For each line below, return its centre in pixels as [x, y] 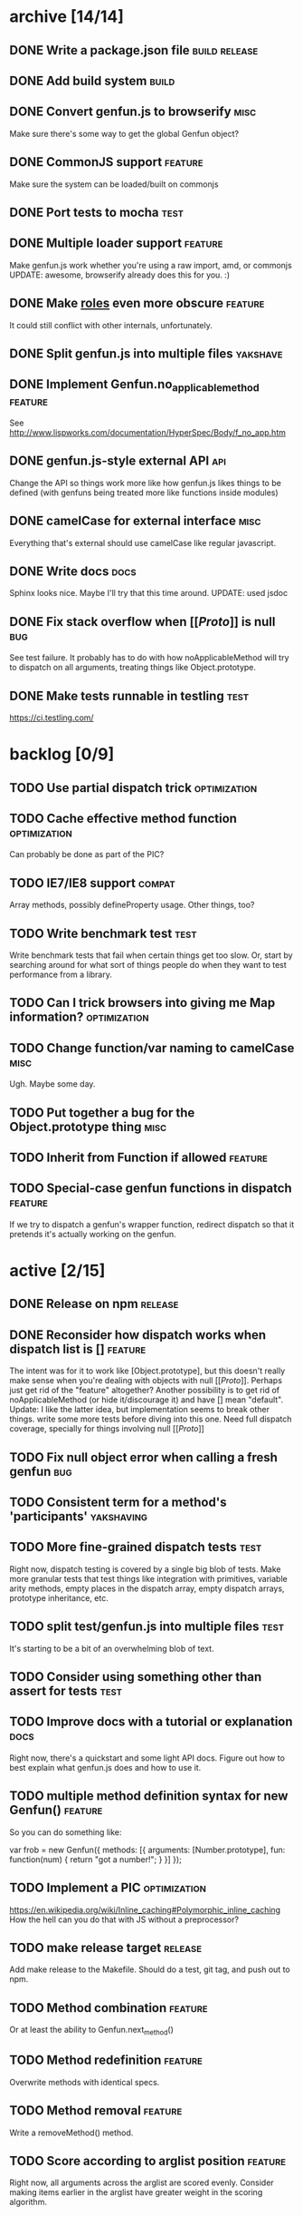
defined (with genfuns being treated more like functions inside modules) [144, 493]
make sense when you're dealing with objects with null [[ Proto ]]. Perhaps [146, 1381]
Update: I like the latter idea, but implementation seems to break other [139, 1410]
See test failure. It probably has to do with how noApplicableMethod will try [149, 658]
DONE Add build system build [92, 80]
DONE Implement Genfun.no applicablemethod [134, 386]
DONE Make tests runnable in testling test [129, 696]
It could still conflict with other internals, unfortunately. [111, 325]
